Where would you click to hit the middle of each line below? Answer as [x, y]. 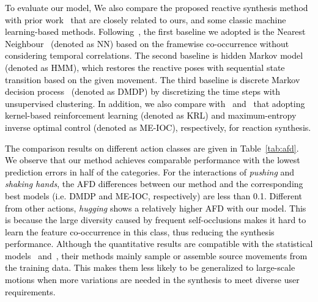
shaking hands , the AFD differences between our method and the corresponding [154, 184]
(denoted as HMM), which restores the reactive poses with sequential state [145, 67]
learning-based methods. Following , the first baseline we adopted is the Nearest [155, 31]
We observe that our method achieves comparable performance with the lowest [153, 160]
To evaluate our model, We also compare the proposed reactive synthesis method [157, 7]
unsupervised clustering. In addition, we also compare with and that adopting [155, 103]
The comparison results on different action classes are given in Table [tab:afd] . [152, 148]
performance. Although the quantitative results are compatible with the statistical [159, 244]
